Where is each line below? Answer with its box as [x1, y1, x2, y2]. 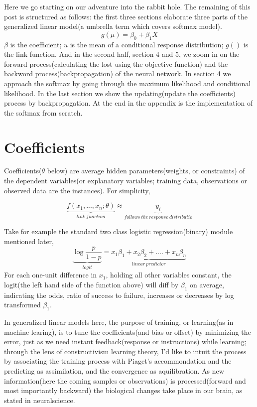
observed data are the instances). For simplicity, [4, 185, 150, 195]
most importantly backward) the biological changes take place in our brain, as [4, 385, 243, 396]
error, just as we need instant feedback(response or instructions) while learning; [4, 336, 247, 347]
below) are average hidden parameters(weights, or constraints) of [47, 165, 245, 176]
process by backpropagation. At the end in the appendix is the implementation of [4, 98, 253, 108]
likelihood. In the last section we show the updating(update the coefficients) [4, 88, 236, 98]
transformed [4, 299, 41, 310]
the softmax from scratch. [4, 107, 83, 118]
